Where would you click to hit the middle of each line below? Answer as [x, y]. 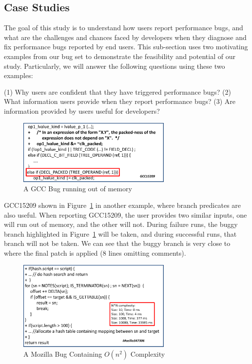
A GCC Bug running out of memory [78, 189]
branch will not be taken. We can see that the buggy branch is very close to [117, 243]
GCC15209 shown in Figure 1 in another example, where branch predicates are [123, 205]
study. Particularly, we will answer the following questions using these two [115, 66]
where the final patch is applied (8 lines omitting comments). [95, 253]
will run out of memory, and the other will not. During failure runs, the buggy [121, 224]
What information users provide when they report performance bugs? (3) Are [120, 101]
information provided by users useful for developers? [82, 111]
